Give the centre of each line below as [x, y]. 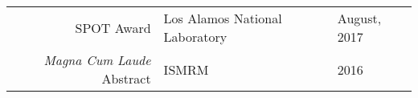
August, [359, 18]
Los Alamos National [223, 18]
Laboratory [195, 37]
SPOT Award [113, 27]
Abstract [126, 78]
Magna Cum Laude [97, 60]
